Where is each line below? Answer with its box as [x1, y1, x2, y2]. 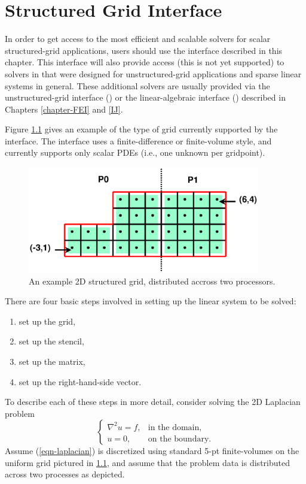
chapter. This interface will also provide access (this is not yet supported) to [5, 56, 284, 68]
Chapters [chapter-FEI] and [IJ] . [5, 102, 123, 115]
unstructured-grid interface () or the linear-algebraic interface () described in [5, 91, 286, 104]
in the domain [148, 423, 200, 432]
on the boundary [148, 434, 209, 443]
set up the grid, [19, 314, 76, 327]
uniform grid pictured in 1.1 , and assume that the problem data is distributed [5, 456, 290, 468]
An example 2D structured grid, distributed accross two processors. [29, 274, 276, 287]
